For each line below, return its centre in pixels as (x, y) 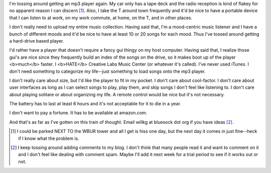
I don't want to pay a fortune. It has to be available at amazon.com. (78, 113)
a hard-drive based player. (37, 41)
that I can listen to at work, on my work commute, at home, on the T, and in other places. (101, 18)
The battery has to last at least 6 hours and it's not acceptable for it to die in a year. (95, 104)
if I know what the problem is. (49, 138)
